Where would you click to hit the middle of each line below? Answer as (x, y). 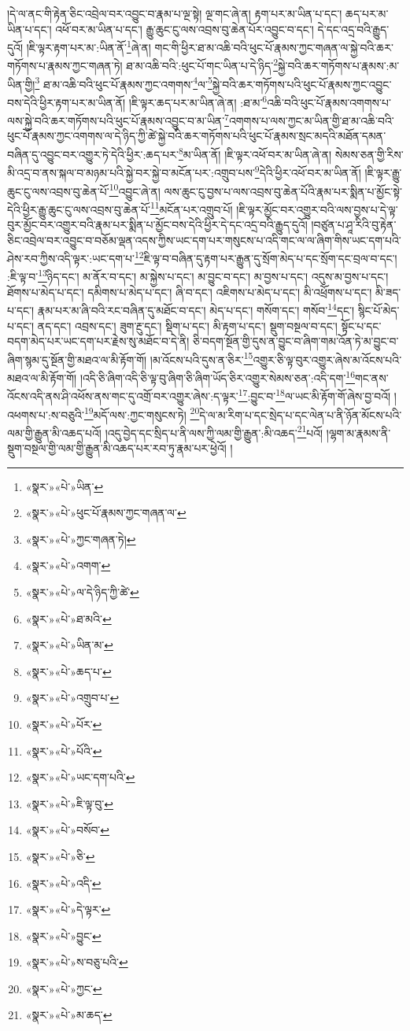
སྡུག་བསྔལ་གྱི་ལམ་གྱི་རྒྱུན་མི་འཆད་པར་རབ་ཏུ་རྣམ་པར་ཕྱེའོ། (117, 448)
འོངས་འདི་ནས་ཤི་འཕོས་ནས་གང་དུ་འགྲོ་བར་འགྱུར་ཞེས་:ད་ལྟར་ (123, 395)
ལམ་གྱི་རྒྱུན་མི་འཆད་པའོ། (54, 432)
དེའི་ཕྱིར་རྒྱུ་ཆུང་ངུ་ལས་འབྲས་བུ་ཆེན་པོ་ (79, 209)
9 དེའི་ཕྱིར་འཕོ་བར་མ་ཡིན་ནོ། (308, 171)
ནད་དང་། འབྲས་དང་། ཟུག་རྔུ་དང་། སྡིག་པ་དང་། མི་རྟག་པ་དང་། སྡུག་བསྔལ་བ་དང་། (187, 325)
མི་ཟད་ (388, 292)
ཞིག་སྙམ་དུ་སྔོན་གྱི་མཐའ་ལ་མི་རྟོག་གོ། (77, 359)
